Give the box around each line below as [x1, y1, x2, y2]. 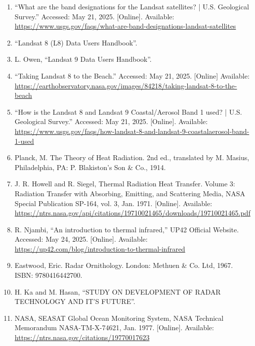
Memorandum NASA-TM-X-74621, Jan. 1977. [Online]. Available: [14, 322, 214, 333]
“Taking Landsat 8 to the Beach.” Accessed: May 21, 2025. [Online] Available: [14, 70, 250, 81]
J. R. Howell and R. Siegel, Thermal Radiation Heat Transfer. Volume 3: [14, 178, 235, 189]
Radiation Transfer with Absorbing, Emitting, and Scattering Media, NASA [14, 188, 246, 198]
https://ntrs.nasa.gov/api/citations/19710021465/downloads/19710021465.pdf [14, 208, 251, 218]
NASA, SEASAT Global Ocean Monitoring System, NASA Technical [14, 312, 224, 323]
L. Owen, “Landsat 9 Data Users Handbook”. [14, 54, 152, 64]
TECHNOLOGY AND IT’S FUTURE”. [14, 296, 135, 306]
